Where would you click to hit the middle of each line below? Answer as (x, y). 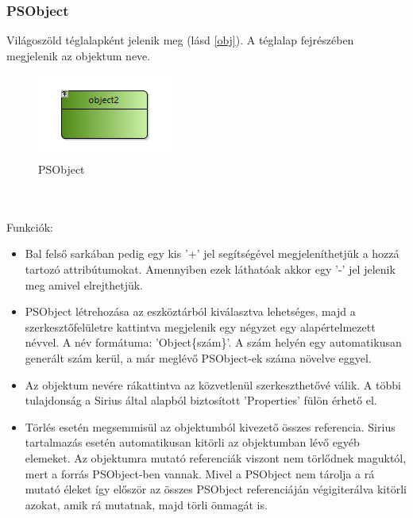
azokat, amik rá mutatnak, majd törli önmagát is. (146, 504)
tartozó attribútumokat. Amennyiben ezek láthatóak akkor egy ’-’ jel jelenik (210, 269)
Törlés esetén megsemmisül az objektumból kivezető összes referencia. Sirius (210, 426)
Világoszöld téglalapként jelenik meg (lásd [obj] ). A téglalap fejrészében (180, 40)
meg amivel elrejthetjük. (84, 284)
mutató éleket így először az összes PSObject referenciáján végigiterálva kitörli (216, 489)
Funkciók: (30, 226)
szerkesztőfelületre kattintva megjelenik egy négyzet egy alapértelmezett (200, 326)
